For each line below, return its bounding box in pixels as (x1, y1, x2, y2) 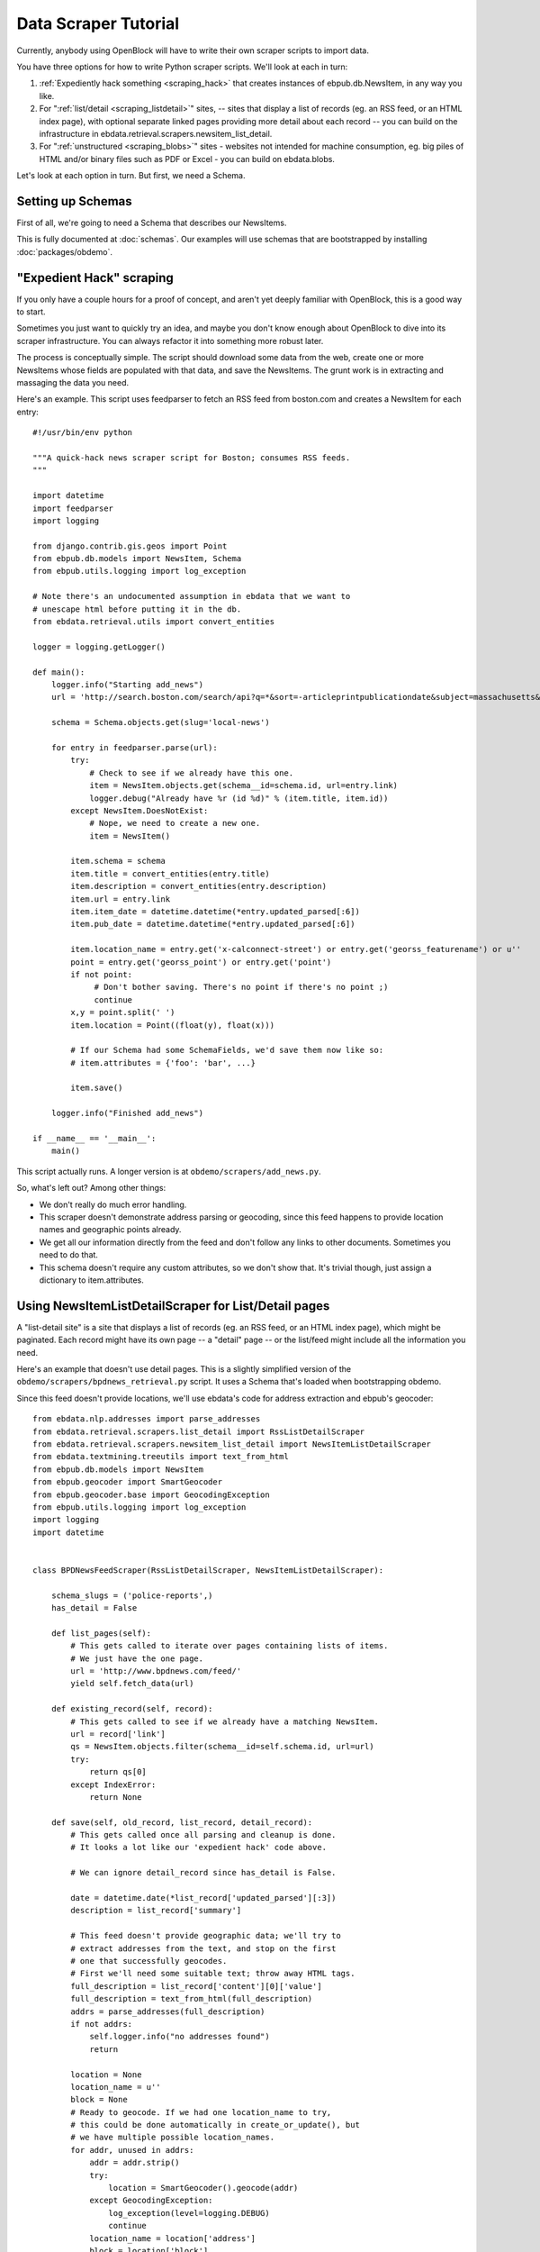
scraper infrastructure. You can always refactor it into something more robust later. (16, 335, 324, 346)
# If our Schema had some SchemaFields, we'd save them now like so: (70, 1045, 384, 1056)
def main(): (32, 667, 85, 677)
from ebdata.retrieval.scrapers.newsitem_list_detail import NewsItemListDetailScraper (32, 1439, 432, 1449)
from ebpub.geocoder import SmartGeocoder (32, 1477, 223, 1487)
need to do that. (39, 1249, 99, 1260)
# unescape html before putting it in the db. (32, 604, 242, 614)
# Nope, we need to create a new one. (89, 818, 261, 829)
